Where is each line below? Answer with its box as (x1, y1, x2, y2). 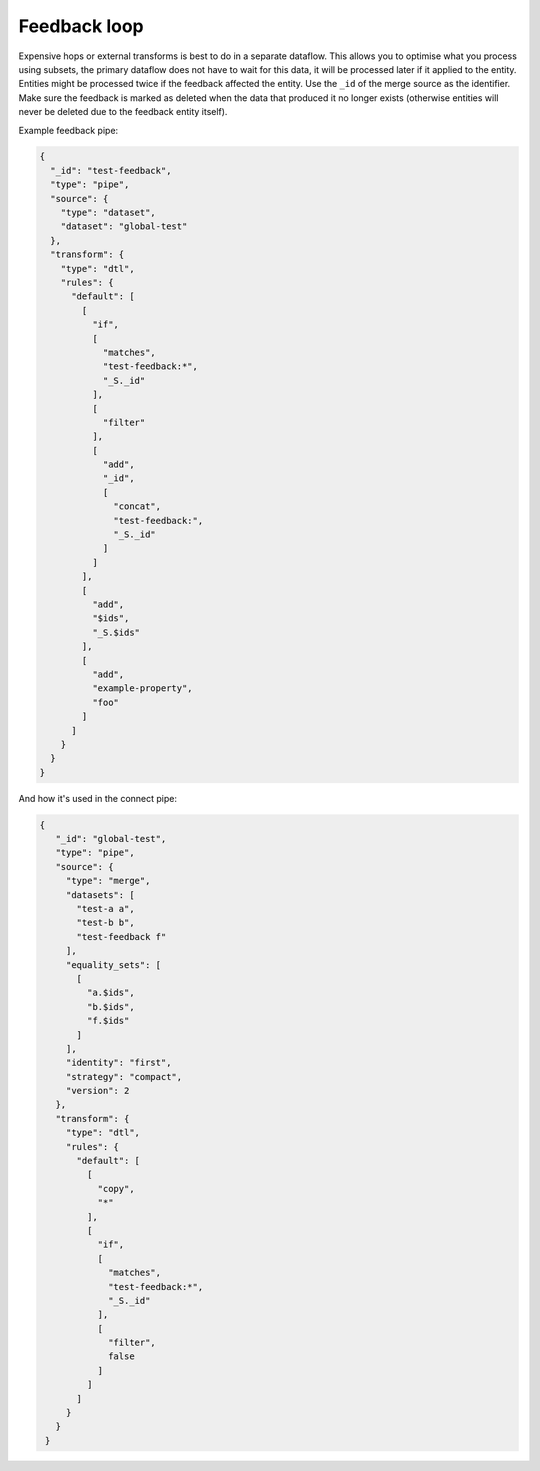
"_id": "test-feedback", (50, 165, 172, 176)
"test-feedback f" (76, 931, 167, 942)
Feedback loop (18, 15, 144, 37)
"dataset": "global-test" (60, 221, 188, 232)
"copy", (97, 1183, 135, 1194)
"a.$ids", (86, 987, 135, 999)
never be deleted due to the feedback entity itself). (18, 106, 228, 118)
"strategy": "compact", (65, 1071, 183, 1082)
